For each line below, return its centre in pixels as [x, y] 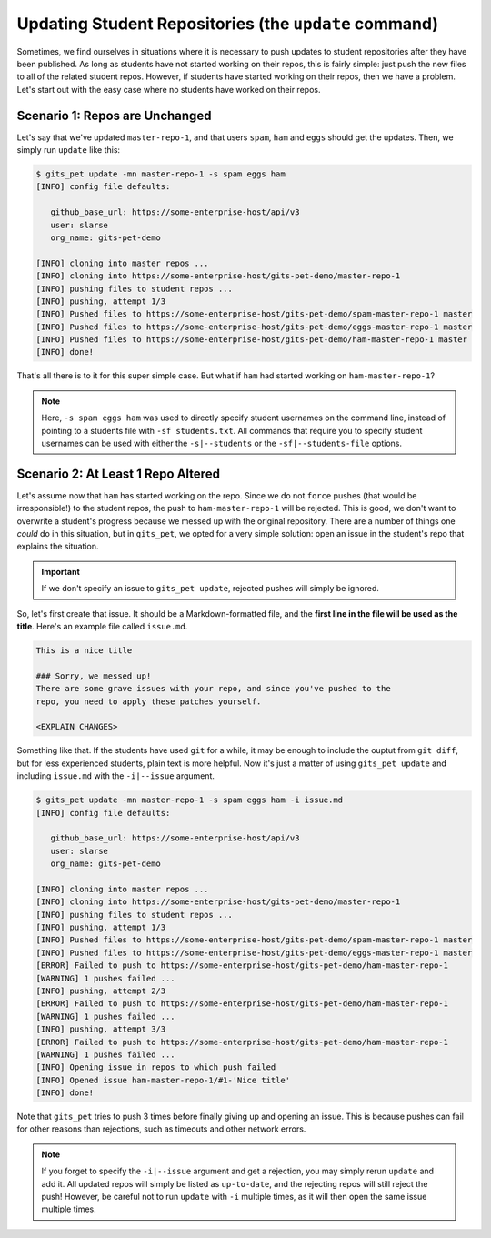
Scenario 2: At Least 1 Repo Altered [118, 473]
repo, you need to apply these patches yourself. [149, 701]
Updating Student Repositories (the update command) [227, 24]
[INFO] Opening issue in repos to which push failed [156, 1067]
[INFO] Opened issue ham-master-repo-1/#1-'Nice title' [163, 1080]
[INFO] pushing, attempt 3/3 [101, 1029]
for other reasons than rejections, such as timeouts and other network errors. [161, 1129]
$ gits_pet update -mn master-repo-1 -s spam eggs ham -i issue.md [190, 800]
